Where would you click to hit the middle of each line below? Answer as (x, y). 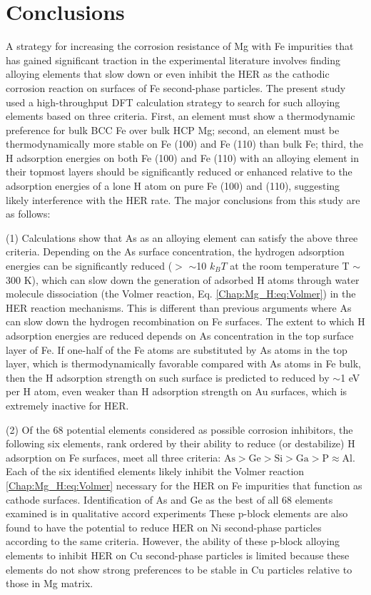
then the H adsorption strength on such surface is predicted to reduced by (168, 377)
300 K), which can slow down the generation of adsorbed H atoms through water (183, 279)
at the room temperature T (290, 266)
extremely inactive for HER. (67, 405)
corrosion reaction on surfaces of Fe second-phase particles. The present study (176, 87)
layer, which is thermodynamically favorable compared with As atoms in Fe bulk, (183, 363)
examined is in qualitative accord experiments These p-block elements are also (177, 513)
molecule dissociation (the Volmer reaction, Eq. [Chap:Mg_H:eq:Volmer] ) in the (181, 294)
